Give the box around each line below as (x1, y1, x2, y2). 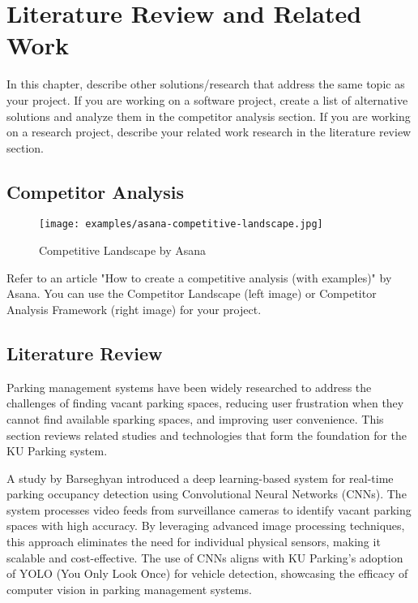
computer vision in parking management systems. (6, 580, 252, 597)
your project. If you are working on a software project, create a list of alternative (6, 91, 408, 108)
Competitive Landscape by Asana (39, 242, 207, 259)
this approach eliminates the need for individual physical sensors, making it (6, 533, 381, 550)
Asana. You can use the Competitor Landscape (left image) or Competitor (6, 285, 377, 302)
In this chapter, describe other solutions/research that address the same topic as (6, 75, 405, 93)
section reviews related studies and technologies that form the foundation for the (6, 426, 407, 443)
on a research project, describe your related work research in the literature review (6, 123, 412, 140)
